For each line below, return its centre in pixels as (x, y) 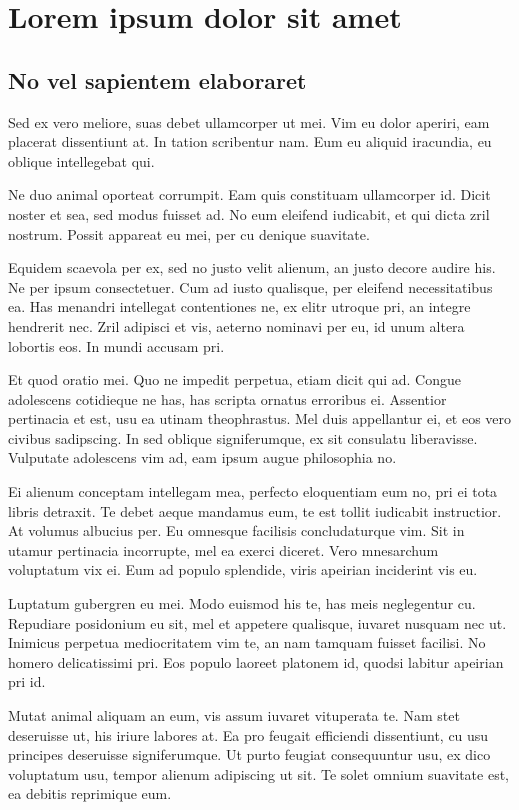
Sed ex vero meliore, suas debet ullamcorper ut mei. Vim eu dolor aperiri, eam (249, 121)
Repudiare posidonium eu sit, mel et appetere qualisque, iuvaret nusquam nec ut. (257, 622)
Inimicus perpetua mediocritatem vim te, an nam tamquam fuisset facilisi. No (247, 642)
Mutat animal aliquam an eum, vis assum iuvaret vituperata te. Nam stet (234, 715)
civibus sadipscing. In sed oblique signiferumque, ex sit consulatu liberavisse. (243, 437)
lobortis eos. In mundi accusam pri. (116, 345)
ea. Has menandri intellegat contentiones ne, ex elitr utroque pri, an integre (239, 306)
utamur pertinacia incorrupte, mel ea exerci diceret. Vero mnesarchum (223, 549)
